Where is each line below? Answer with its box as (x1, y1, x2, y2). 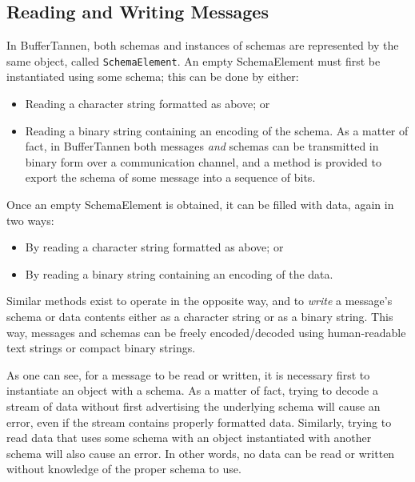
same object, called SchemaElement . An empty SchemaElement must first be (6, 52, 381, 69)
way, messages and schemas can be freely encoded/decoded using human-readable (6, 323, 406, 340)
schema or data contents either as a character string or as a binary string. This (6, 307, 393, 324)
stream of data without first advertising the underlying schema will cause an (6, 397, 381, 414)
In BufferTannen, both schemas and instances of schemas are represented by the (6, 37, 399, 54)
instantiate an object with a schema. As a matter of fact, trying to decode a (6, 382, 378, 399)
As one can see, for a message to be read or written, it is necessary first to (6, 366, 370, 383)
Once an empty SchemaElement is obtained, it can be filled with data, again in (6, 196, 394, 213)
